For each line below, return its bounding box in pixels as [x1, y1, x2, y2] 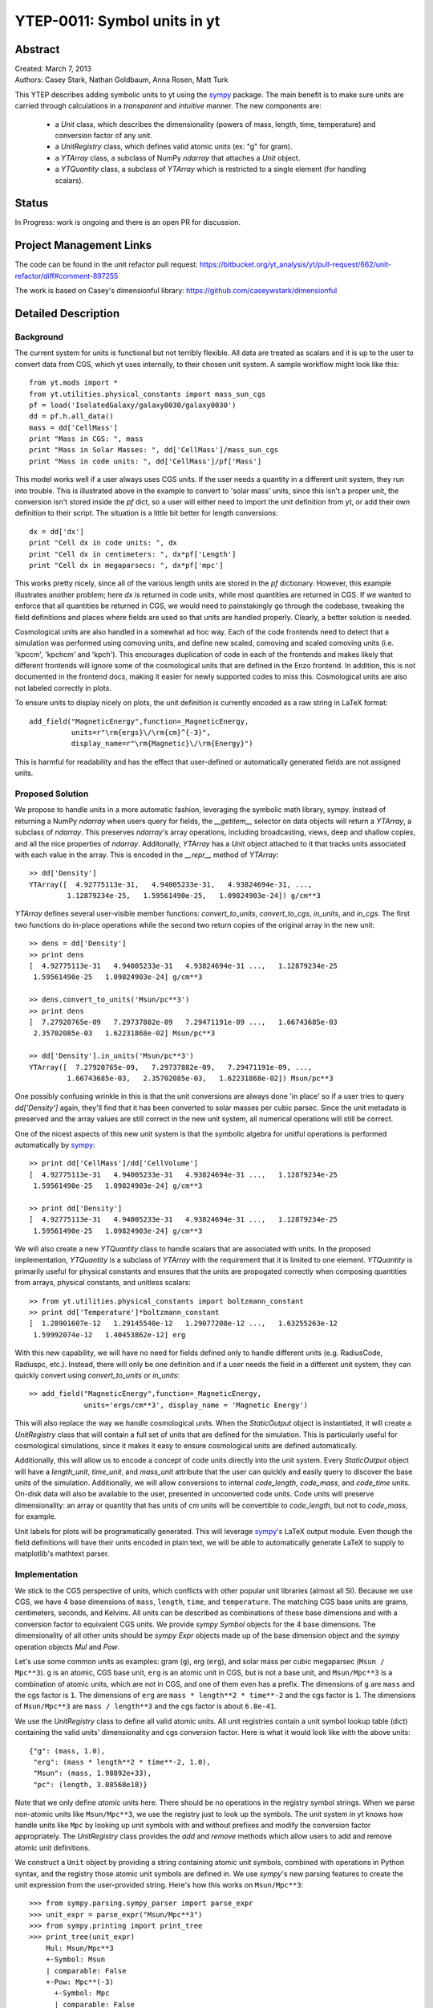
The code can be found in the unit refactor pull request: [14, 259, 198, 269]
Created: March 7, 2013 [14, 64, 92, 74]
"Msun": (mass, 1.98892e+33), [33, 1769, 152, 1778]
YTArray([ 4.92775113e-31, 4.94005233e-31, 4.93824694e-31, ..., [29, 880, 313, 889]
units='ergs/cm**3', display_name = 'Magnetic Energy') [83, 1400, 309, 1410]
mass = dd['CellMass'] [29, 422, 119, 432]
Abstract [14, 43, 60, 56]
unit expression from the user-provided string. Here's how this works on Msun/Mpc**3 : [14, 1879, 304, 1889]
